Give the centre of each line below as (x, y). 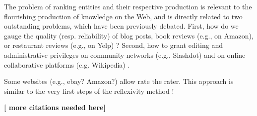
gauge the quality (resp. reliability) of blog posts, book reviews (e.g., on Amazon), (129, 35)
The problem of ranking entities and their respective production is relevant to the (128, 6)
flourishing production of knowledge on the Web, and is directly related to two (123, 16)
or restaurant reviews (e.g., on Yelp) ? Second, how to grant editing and (113, 45)
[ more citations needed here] (55, 107)
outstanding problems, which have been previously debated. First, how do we (121, 26)
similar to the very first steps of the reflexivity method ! (89, 91)
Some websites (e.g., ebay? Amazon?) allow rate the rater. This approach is (119, 81)
